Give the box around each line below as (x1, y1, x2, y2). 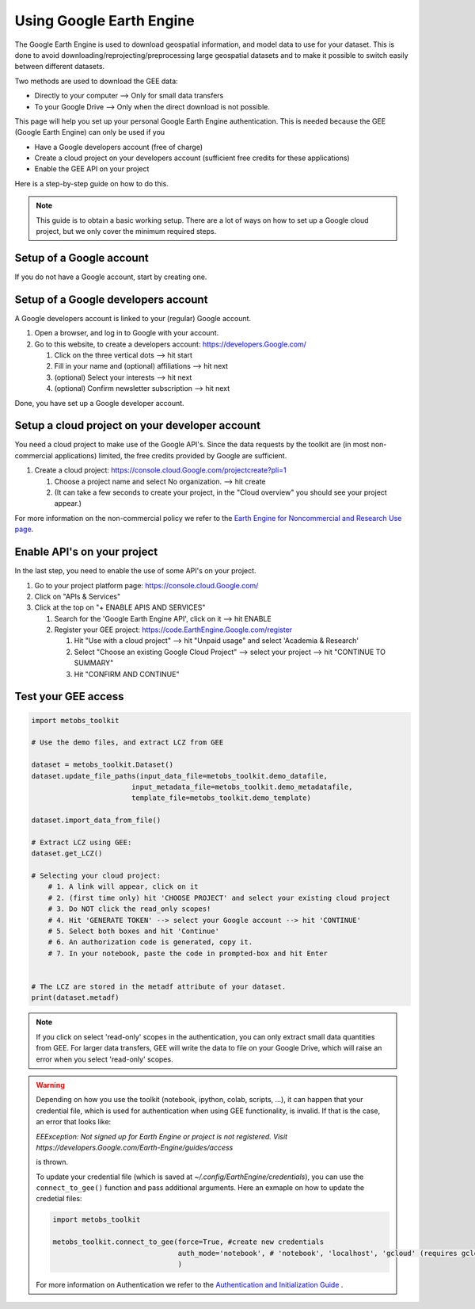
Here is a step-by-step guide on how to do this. (14, 178, 169, 188)
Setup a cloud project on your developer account (14, 419, 261, 432)
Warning (36, 1080, 65, 1089)
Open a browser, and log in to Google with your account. (34, 328, 219, 338)
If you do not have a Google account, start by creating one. (14, 272, 207, 281)
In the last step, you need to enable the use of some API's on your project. (14, 566, 256, 576)
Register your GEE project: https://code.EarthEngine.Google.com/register (54, 625, 293, 634)
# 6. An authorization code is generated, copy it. (47, 938, 253, 947)
